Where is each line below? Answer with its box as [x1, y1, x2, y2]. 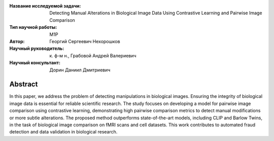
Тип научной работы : [9, 24, 57, 30]
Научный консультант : [9, 60, 61, 66]
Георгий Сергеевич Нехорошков [49, 38, 120, 44]
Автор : [9, 38, 25, 44]
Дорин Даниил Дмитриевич [49, 66, 111, 73]
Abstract [9, 80, 38, 89]
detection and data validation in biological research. [9, 129, 118, 135]
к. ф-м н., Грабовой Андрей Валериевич [49, 52, 136, 58]
